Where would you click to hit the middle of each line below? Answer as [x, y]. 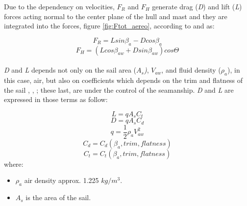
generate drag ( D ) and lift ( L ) [197, 6]
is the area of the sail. [58, 197]
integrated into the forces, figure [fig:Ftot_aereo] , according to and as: [109, 26]
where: [14, 164]
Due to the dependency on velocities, [59, 6]
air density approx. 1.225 [62, 180]
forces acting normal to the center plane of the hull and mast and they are [116, 16]
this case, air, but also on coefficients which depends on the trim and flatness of [123, 80]
